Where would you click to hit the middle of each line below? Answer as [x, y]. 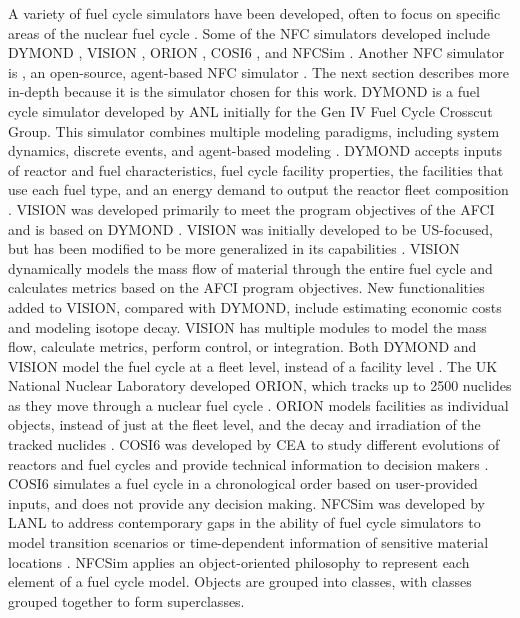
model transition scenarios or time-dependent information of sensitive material [248, 542]
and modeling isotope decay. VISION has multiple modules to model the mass [247, 326]
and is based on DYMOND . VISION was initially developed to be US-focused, [250, 228]
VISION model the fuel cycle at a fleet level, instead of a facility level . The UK [253, 365]
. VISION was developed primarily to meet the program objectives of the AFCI [251, 208]
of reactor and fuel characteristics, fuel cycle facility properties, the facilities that [256, 169]
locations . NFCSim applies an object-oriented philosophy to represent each [239, 561]
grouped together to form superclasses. [126, 600]
